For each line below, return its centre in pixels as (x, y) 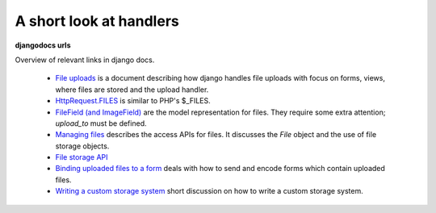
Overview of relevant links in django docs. (85, 60)
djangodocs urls (43, 45)
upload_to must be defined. (101, 123)
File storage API (82, 157)
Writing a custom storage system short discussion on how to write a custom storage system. (209, 191)
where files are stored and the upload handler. (132, 90)
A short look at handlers (97, 21)
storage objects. (82, 146)
